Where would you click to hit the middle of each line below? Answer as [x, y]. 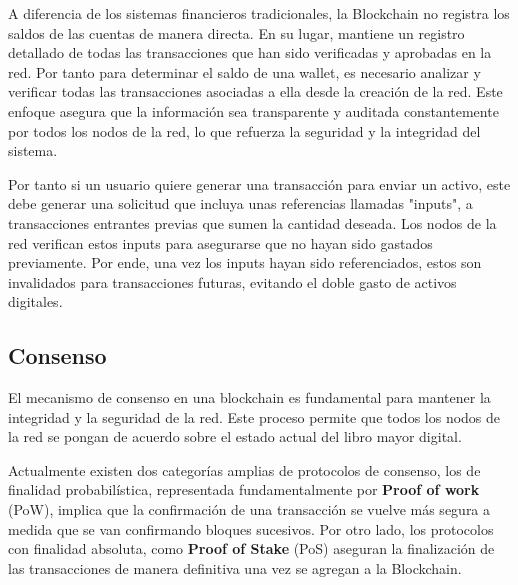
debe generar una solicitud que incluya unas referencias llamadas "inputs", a [240, 203]
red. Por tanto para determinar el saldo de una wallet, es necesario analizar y [244, 71]
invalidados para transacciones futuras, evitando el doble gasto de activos [232, 281]
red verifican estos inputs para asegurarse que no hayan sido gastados [220, 242]
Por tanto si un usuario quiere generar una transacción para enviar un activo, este [259, 183]
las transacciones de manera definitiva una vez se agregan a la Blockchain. [235, 567]
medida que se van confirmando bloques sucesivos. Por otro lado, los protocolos [251, 528]
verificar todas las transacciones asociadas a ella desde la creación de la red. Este [255, 91]
